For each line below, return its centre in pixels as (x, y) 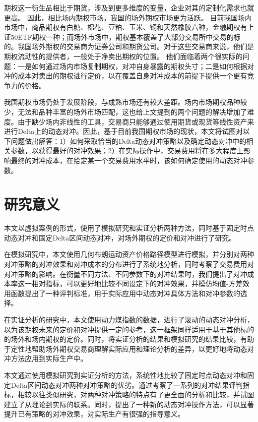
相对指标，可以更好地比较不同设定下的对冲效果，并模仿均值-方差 (137, 283)
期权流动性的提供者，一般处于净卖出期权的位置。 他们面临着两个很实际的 (123, 56)
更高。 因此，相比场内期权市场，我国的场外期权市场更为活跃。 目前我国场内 (128, 17)
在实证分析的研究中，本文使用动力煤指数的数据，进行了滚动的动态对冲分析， (129, 319)
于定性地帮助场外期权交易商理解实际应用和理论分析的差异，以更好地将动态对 (129, 348)
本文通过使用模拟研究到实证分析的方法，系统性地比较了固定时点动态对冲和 (126, 375)
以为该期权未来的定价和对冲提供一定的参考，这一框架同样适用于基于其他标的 (129, 329)
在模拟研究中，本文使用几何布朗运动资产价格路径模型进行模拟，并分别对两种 (129, 254)
